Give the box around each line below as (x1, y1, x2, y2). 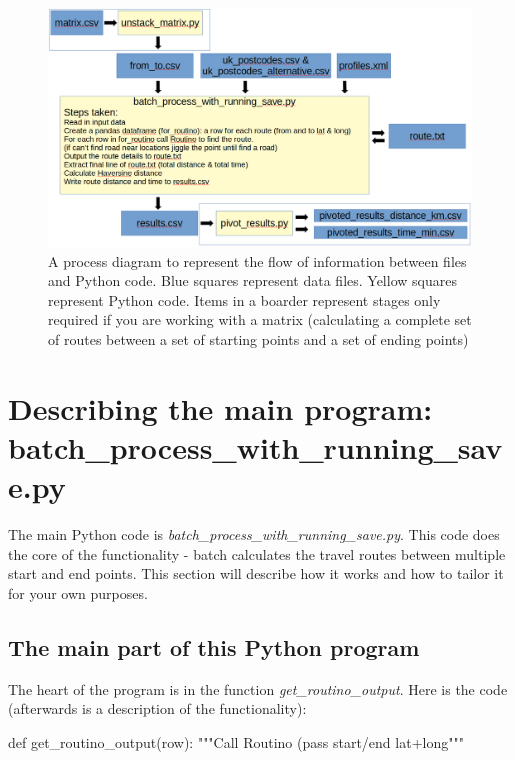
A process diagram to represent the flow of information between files (48, 250, 467, 271)
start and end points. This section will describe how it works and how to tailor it (8, 563, 504, 584)
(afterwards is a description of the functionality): (8, 698, 307, 719)
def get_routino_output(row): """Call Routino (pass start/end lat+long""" (8, 731, 464, 752)
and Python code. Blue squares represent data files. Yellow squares (48, 270, 457, 291)
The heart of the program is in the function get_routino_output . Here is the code (8, 678, 508, 699)
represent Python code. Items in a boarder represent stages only (48, 289, 441, 310)
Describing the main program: (8, 387, 433, 428)
